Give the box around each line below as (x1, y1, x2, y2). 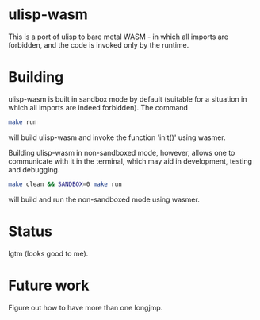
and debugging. (8, 164, 60, 174)
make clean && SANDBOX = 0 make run (8, 180, 123, 188)
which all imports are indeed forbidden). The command (8, 102, 189, 112)
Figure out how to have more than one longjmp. (8, 303, 163, 312)
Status (8, 222, 53, 240)
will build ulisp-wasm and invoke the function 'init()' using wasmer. (8, 133, 226, 142)
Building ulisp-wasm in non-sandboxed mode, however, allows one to (8, 148, 235, 157)
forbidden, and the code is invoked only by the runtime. (8, 40, 189, 49)
